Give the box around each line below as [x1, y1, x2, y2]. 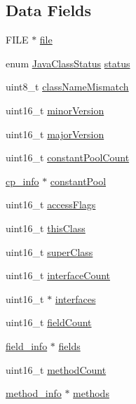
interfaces [55, 291, 96, 306]
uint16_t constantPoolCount [6, 150, 130, 165]
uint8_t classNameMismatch [6, 79, 129, 94]
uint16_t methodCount [6, 362, 107, 377]
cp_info [6, 173, 39, 188]
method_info [6, 386, 62, 400]
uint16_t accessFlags [6, 197, 96, 212]
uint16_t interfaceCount [6, 268, 111, 283]
